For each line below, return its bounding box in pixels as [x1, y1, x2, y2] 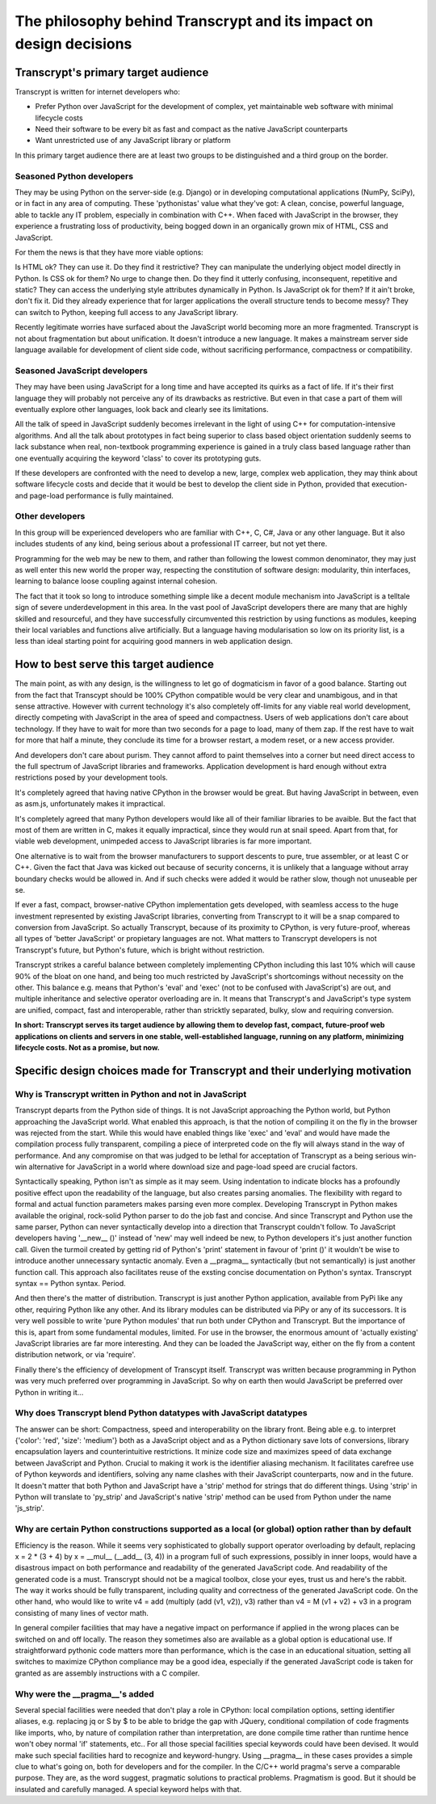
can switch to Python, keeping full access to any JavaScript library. [15, 307, 238, 317]
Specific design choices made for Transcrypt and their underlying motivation [15, 1063, 412, 1078]
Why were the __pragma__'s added [15, 1688, 155, 1700]
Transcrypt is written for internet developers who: [15, 86, 181, 96]
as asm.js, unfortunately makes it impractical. [15, 799, 166, 809]
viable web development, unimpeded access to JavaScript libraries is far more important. [15, 836, 312, 846]
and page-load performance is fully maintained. [15, 490, 174, 500]
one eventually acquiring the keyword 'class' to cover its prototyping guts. [15, 453, 262, 463]
